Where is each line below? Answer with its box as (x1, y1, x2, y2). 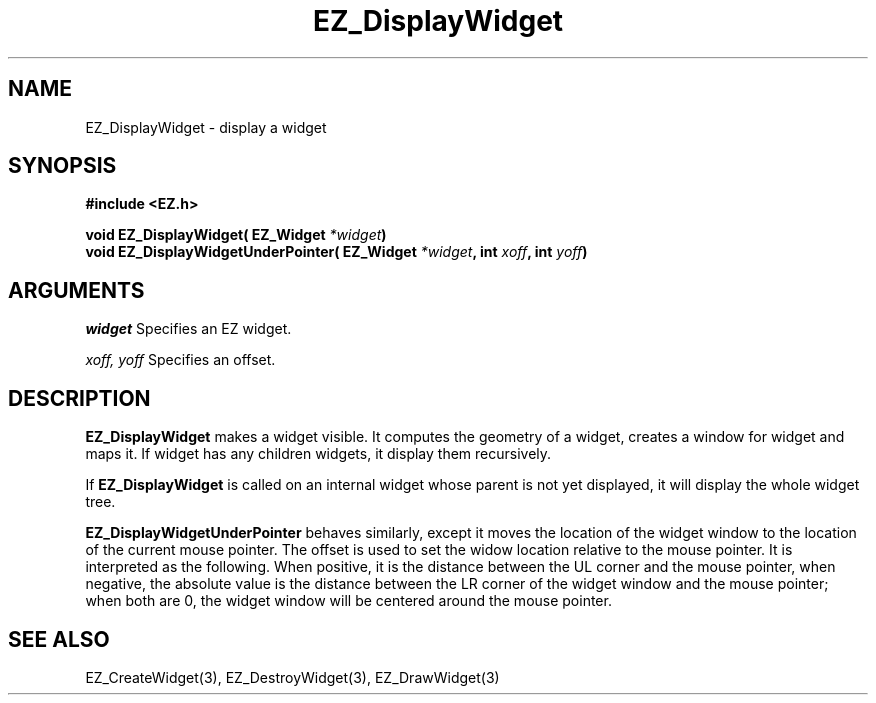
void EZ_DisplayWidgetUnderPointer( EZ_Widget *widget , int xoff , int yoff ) (85, 243, 588, 261)
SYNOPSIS (8, 153, 117, 179)
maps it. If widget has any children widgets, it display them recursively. (85, 445, 552, 463)
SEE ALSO (8, 626, 110, 652)
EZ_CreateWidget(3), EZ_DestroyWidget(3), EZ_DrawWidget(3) (85, 668, 500, 686)
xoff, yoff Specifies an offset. (85, 351, 276, 369)
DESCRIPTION (8, 385, 151, 411)
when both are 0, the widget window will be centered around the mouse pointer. (85, 592, 612, 610)
